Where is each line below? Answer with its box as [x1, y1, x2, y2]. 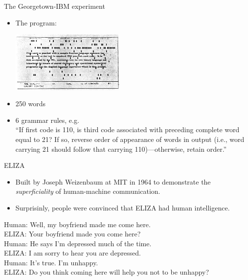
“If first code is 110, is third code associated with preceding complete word [15, 124, 240, 135]
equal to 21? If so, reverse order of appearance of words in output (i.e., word [15, 134, 245, 144]
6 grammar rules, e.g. [15, 115, 79, 125]
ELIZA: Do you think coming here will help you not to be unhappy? [4, 267, 209, 277]
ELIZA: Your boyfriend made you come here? [4, 229, 141, 239]
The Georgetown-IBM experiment [4, 1, 105, 11]
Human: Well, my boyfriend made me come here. [4, 219, 151, 229]
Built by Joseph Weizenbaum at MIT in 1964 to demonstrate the [15, 176, 211, 187]
